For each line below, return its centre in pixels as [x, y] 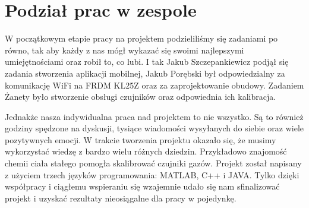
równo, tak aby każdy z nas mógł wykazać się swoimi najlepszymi [124, 50]
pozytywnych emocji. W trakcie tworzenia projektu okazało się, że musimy [141, 139]
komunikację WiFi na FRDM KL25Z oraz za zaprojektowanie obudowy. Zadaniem [154, 85]
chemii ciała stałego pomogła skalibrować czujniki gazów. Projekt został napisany [153, 163]
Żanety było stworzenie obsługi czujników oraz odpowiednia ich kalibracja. [141, 97]
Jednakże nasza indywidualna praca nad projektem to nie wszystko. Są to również [154, 116]
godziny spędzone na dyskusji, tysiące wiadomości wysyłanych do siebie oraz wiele [154, 128]
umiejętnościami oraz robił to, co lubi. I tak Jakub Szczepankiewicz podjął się [147, 62]
